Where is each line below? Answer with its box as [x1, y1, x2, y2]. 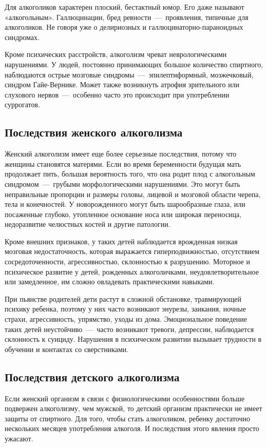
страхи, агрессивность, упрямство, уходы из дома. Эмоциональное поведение [5, 314, 247, 324]
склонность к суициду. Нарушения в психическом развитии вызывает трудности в [5, 334, 262, 344]
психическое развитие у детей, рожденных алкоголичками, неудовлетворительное [5, 266, 259, 277]
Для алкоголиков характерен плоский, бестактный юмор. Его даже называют [5, 2, 244, 12]
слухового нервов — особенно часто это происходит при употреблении [5, 89, 230, 100]
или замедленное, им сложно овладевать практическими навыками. [5, 276, 215, 287]
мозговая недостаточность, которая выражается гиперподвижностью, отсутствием [5, 246, 260, 257]
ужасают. [5, 433, 33, 443]
